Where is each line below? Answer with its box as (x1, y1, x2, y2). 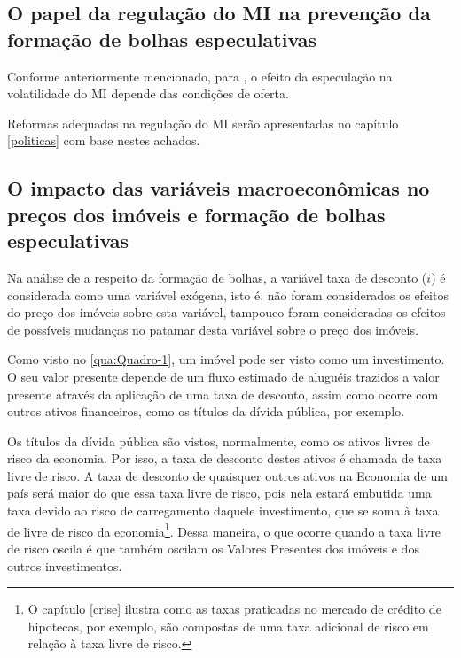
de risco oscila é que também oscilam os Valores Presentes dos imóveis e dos (7, 538, 419, 557)
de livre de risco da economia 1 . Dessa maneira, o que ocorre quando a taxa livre (7, 519, 441, 540)
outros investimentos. (7, 556, 122, 575)
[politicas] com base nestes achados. (7, 131, 200, 150)
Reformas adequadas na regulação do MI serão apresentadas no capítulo (7, 113, 399, 132)
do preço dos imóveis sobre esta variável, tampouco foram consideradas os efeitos (7, 303, 446, 321)
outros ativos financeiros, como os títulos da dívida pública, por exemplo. (7, 402, 405, 421)
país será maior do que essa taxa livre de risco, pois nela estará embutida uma (7, 484, 432, 502)
